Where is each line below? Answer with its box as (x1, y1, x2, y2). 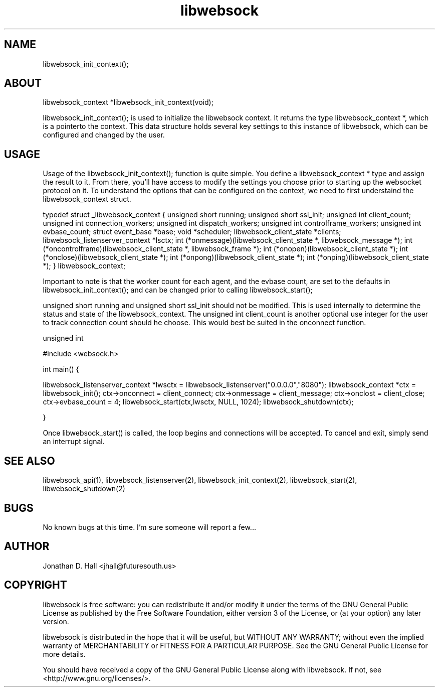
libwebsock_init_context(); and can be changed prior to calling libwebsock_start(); (43, 286, 313, 295)
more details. (43, 649, 86, 658)
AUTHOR (4, 540, 50, 553)
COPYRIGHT (4, 579, 67, 592)
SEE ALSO (4, 454, 55, 467)
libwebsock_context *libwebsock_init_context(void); (43, 98, 213, 107)
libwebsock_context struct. (43, 195, 131, 204)
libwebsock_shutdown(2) (43, 484, 125, 493)
